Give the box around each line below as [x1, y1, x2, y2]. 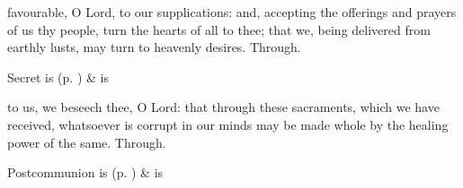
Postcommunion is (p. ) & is [7, 163, 164, 182]
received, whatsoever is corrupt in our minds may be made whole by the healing [7, 115, 449, 133]
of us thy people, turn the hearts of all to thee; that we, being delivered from [7, 20, 431, 38]
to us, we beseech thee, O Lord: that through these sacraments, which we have [7, 98, 440, 116]
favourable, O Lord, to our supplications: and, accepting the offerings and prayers [7, 3, 457, 21]
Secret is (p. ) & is [7, 67, 109, 86]
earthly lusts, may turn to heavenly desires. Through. [7, 38, 301, 56]
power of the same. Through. [7, 132, 166, 151]
